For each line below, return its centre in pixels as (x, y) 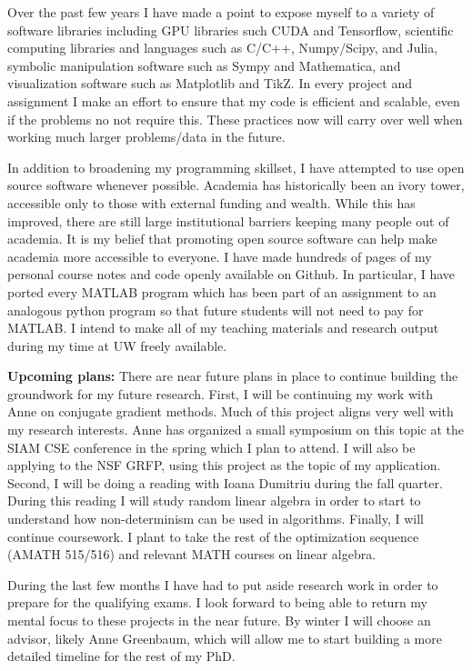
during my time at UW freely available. (117, 345)
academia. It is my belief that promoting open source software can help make (222, 239)
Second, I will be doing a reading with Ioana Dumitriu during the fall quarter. (225, 482)
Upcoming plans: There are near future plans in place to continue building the (233, 376)
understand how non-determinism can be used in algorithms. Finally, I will (216, 519)
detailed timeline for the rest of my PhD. (121, 656)
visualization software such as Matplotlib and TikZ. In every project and (210, 83)
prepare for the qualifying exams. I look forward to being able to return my (217, 602)
